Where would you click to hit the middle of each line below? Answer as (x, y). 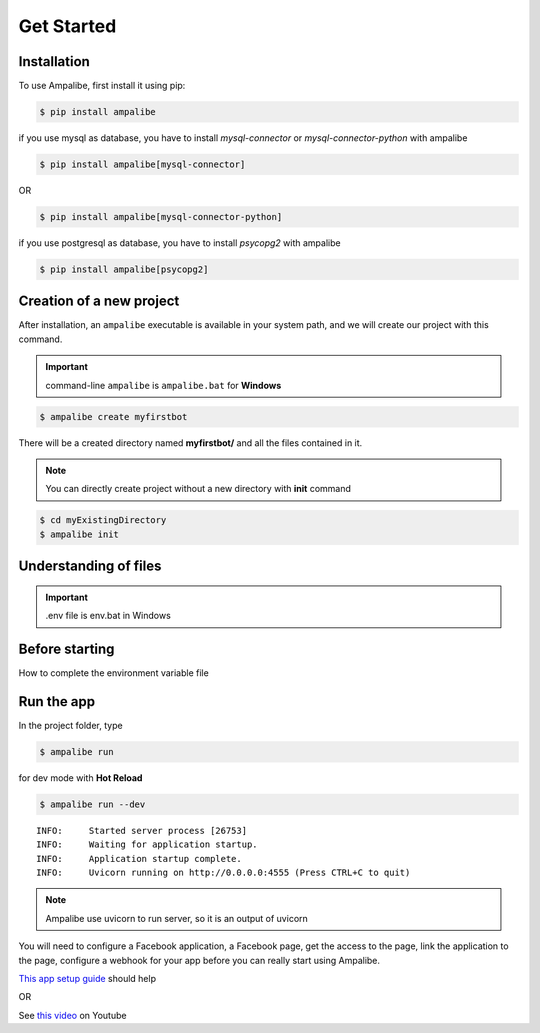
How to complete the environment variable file (113, 673)
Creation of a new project (99, 301)
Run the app (56, 701)
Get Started (67, 26)
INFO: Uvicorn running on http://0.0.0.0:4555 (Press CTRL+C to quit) (223, 873)
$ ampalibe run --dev (92, 804)
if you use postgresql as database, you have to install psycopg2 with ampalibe (179, 242)
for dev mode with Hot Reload (80, 777)
